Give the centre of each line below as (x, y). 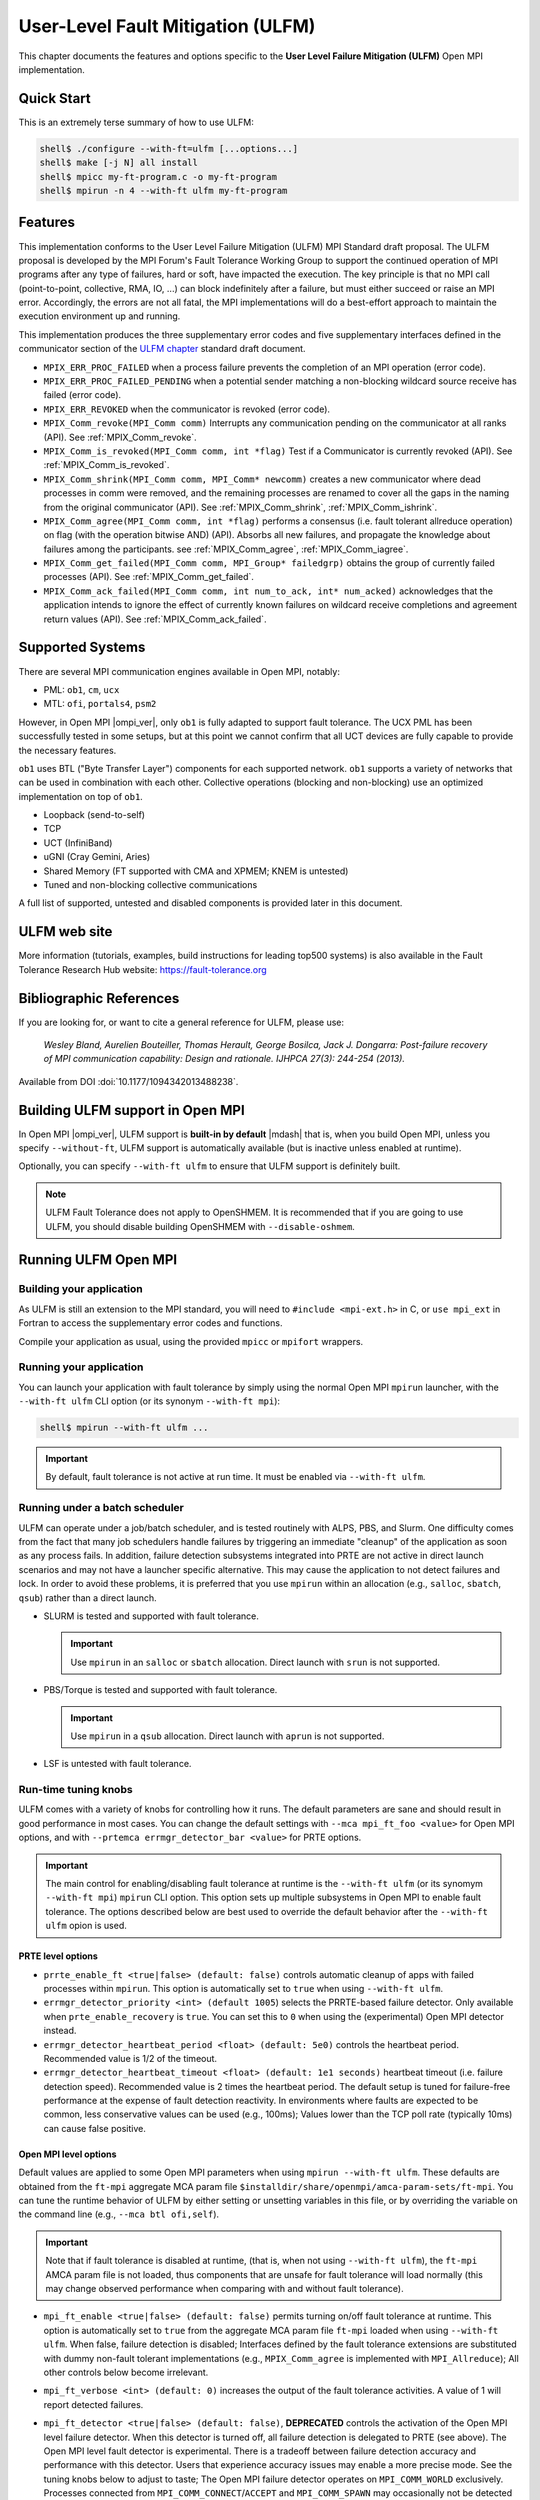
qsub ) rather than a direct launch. (87, 1597)
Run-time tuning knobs (76, 1790)
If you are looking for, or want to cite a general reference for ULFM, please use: (181, 1022)
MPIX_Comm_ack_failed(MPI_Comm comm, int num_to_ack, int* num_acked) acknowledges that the (268, 591)
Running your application (81, 1367)
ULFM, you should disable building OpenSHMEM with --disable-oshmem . (200, 1226)
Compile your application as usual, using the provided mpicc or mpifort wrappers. (191, 1341)
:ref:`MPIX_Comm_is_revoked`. (106, 465)
